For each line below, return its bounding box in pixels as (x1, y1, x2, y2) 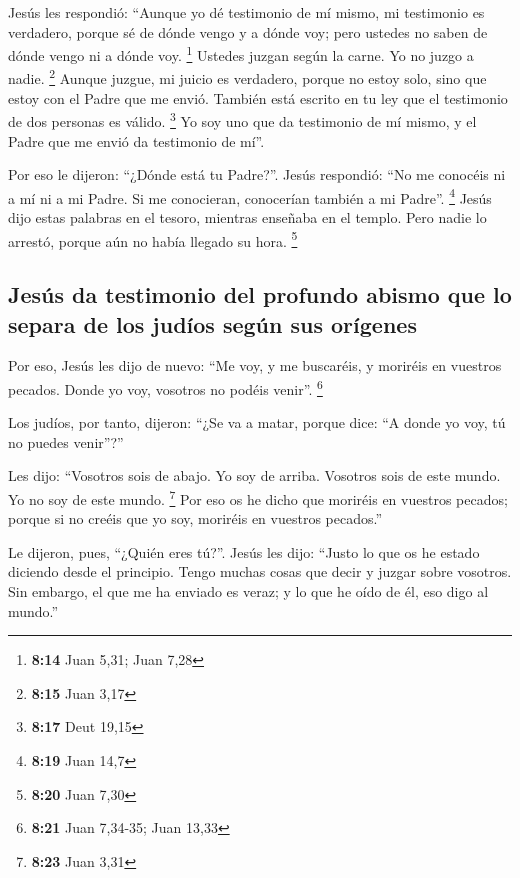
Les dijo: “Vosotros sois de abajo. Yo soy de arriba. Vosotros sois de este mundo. (8, 465, 501, 486)
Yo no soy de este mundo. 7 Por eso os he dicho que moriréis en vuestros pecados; (8, 486, 508, 509)
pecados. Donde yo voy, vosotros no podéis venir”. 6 (8, 376, 323, 399)
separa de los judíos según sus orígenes (8, 308, 417, 339)
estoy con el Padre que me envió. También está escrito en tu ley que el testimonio (8, 87, 508, 108)
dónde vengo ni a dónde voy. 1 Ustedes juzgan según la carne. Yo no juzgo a (8, 42, 474, 65)
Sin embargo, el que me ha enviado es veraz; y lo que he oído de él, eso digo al (8, 581, 489, 602)
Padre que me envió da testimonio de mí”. (8, 130, 265, 151)
